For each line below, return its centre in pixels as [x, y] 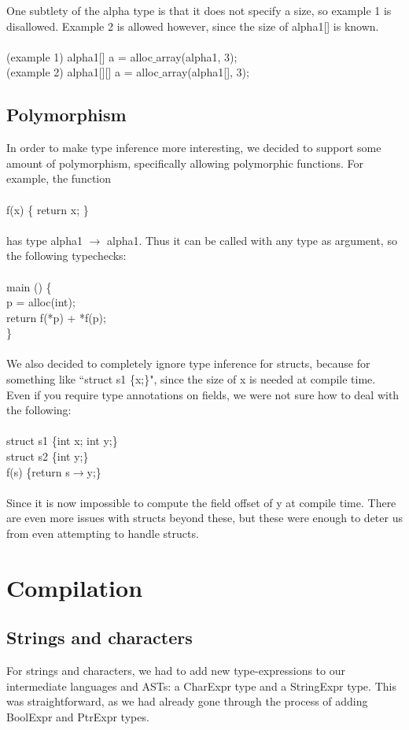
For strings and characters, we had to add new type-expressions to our [176, 671]
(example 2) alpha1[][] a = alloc [83, 72]
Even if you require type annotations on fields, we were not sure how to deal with [203, 394]
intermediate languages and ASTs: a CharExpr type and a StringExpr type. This [201, 686]
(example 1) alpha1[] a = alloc [79, 56]
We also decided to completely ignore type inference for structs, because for [188, 363]
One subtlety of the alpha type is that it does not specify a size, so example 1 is [199, 10]
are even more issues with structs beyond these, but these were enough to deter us [204, 518]
